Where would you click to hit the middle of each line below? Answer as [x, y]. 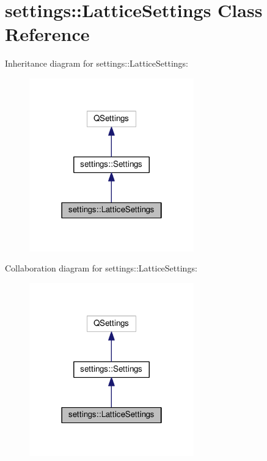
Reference [47, 34]
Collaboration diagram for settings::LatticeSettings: [101, 268]
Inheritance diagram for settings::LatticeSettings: [97, 63]
